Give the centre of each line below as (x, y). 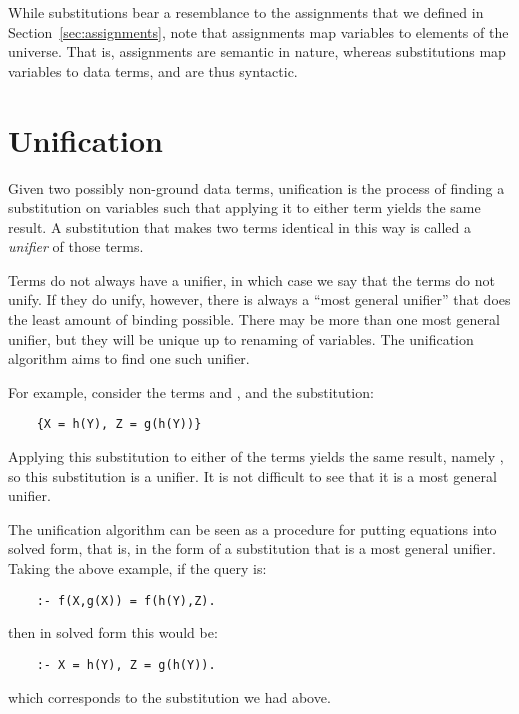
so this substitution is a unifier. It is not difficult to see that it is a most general (252, 475)
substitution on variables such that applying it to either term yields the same (244, 207)
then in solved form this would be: (113, 632)
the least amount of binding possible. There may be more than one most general (254, 319)
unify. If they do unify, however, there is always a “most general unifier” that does (259, 299)
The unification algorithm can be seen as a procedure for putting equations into (252, 528)
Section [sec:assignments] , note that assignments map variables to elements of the (258, 31)
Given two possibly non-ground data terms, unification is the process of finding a (256, 187)
